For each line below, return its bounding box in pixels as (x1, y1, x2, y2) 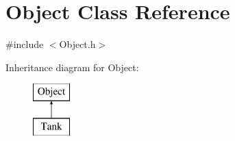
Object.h (59, 37, 96, 51)
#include (5, 37, 44, 51)
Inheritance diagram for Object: (5, 60, 139, 74)
